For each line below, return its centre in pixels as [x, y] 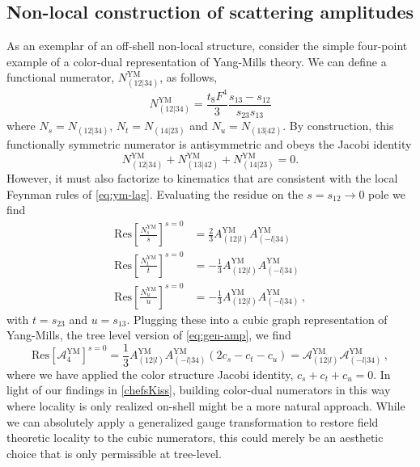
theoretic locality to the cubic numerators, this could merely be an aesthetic [195, 438]
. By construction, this [338, 126]
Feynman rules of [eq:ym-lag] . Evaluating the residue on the [155, 194]
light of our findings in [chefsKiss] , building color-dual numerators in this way [199, 390]
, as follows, [189, 77]
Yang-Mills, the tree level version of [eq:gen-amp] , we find [149, 335]
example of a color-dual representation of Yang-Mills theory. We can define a [197, 61]
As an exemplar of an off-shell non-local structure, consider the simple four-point [207, 46]
